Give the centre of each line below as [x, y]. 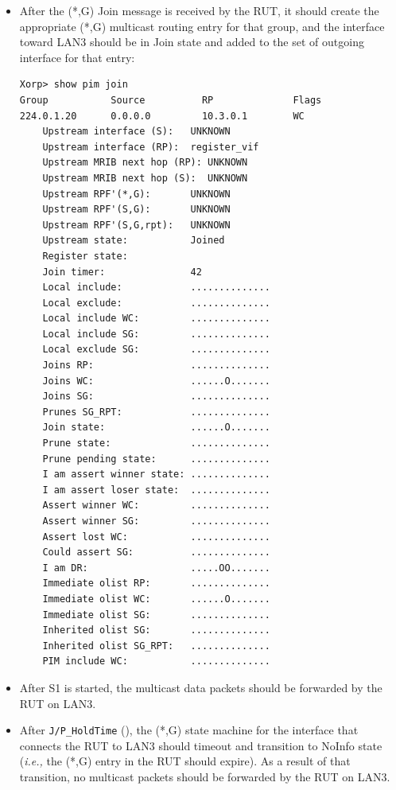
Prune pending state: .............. [156, 459]
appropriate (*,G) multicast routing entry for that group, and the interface [202, 26]
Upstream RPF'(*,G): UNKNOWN [136, 194]
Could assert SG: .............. [156, 553]
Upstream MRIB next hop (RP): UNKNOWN [145, 163]
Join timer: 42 [122, 272]
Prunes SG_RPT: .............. [156, 412]
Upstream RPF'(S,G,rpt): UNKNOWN [136, 225]
